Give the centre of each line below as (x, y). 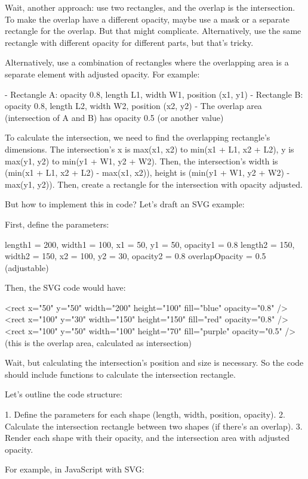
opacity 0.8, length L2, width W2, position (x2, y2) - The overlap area (133, 106)
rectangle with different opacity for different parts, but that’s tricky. (129, 42)
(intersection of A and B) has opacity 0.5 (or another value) (114, 117)
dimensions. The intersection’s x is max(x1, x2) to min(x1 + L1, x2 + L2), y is (150, 149)
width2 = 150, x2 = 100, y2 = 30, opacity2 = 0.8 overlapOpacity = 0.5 (135, 256)
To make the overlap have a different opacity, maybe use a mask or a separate (147, 19)
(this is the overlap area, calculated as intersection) (98, 342)
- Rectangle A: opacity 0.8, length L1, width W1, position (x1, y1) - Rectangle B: (154, 94)
